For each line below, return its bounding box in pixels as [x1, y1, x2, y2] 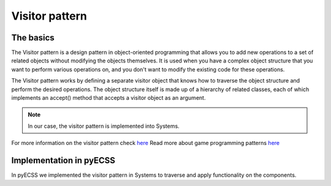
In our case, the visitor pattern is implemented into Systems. [28, 122, 180, 130]
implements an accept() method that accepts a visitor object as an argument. [11, 94, 206, 102]
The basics [11, 32, 55, 43]
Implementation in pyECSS [11, 155, 116, 165]
